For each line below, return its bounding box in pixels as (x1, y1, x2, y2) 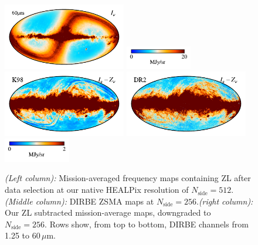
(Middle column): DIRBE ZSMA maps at (5, 195, 154, 207)
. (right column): (196, 195, 253, 207)
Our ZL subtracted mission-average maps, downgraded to (5, 206, 211, 219)
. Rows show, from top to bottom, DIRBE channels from (45, 217, 249, 230)
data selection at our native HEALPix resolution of (5, 183, 189, 196)
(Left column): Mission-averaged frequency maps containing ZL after (5, 172, 251, 184)
